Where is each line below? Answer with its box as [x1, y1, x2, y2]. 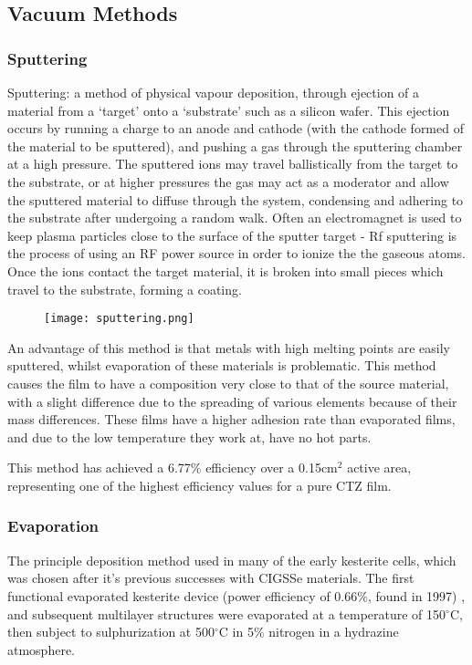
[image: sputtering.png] [44, 312, 194, 326]
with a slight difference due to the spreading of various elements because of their [7, 391, 457, 410]
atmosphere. [7, 639, 76, 659]
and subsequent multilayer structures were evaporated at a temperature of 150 [7, 604, 446, 623]
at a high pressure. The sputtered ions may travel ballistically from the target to [7, 154, 458, 173]
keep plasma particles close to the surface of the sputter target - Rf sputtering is [7, 225, 457, 244]
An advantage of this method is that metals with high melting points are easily [7, 338, 450, 357]
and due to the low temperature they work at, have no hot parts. [7, 427, 372, 446]
